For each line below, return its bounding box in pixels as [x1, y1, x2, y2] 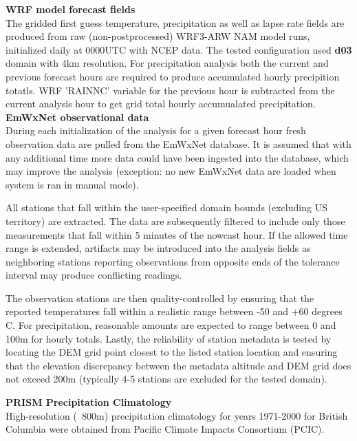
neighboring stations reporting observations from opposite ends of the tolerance [6, 254, 340, 268]
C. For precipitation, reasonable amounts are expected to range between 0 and [6, 318, 336, 332]
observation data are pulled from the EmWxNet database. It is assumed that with [6, 136, 351, 151]
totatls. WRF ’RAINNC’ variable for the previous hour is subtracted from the [6, 83, 335, 97]
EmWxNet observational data [6, 109, 149, 124]
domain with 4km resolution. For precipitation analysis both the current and [6, 56, 329, 70]
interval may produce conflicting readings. [6, 268, 182, 282]
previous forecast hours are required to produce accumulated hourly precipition [6, 69, 340, 83]
